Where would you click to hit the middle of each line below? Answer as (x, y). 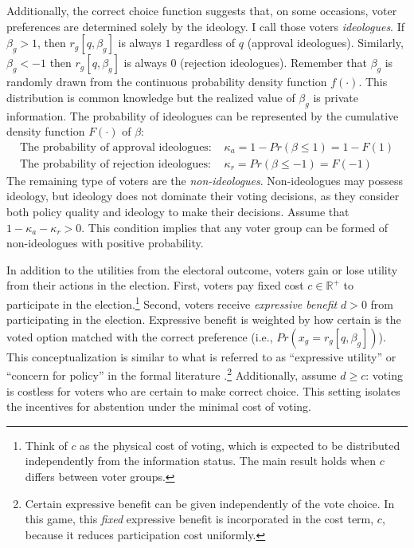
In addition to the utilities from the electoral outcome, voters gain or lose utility (202, 269)
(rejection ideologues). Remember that (273, 63)
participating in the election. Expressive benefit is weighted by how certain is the (204, 319)
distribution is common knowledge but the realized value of (151, 97)
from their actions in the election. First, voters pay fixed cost (155, 285)
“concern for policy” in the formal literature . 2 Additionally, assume (172, 374)
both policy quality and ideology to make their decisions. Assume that (178, 212)
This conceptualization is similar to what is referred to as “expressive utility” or (201, 356)
